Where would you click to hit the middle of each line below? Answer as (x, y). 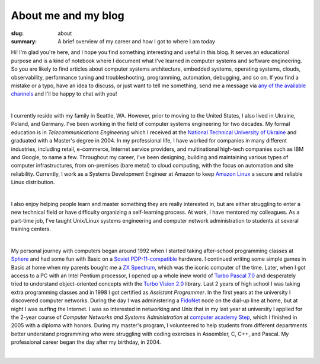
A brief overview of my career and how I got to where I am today (137, 41)
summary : (24, 41)
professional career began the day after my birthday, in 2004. (86, 342)
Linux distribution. (33, 182)
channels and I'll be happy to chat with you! (64, 94)
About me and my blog (68, 15)
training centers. (31, 229)
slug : (17, 33)
